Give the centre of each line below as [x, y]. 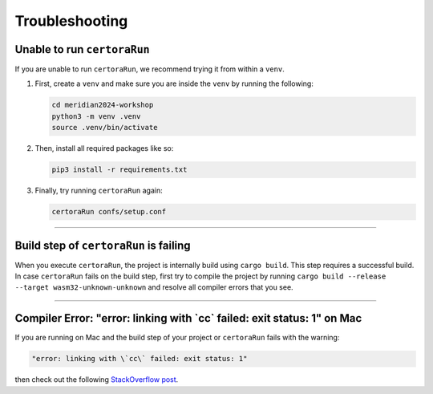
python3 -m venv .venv [96, 116]
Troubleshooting [71, 21]
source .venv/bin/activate [105, 128]
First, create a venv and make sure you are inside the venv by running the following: [174, 83]
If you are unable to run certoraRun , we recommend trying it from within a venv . [150, 69]
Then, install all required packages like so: [104, 148]
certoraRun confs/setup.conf [109, 212]
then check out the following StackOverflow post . [97, 380]
